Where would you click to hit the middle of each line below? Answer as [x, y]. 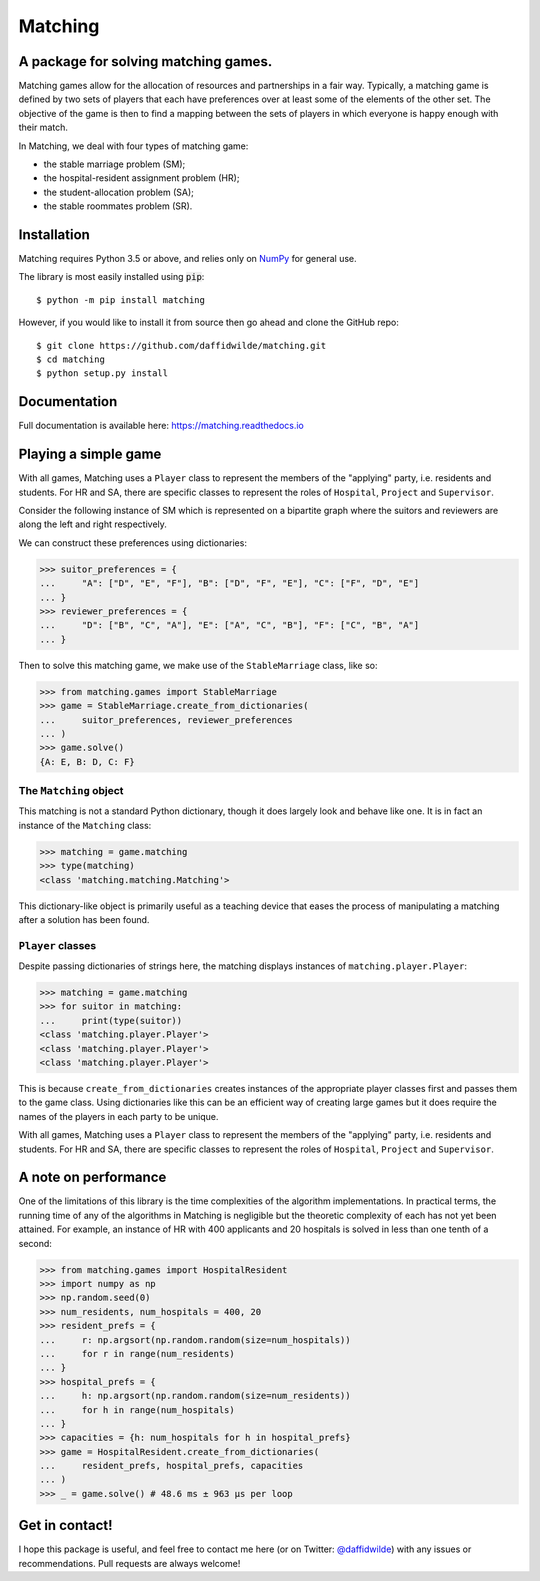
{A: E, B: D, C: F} [87, 761]
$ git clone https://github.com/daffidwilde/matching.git [181, 345]
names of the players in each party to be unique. [118, 1116]
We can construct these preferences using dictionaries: [132, 542]
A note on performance [92, 1177]
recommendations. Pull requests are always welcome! [129, 1563]
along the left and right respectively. [92, 524]
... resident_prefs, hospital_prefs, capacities [171, 1466]
